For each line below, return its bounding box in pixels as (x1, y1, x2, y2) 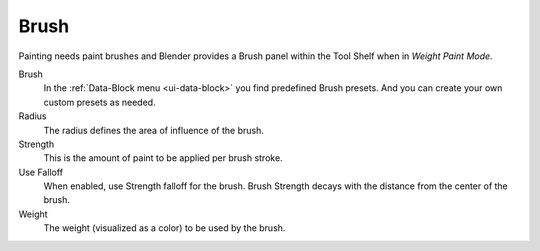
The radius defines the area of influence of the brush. (43, 124, 264, 136)
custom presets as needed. (43, 96, 156, 108)
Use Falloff (18, 166, 64, 178)
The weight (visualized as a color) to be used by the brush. (43, 222, 286, 234)
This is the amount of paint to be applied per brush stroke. (43, 152, 284, 164)
